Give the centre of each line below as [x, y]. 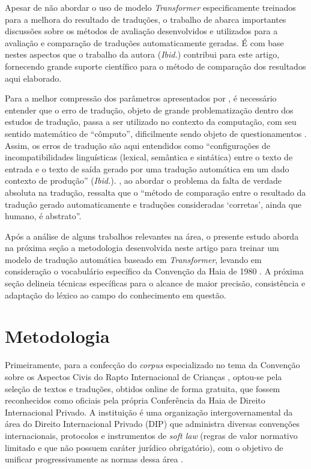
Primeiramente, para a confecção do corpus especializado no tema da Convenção [152, 365]
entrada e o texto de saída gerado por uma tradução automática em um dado [147, 168]
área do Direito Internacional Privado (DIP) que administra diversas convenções [152, 424]
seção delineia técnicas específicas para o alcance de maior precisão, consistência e [155, 283]
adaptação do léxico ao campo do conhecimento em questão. [116, 295]
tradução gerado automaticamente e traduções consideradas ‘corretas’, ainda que [153, 204]
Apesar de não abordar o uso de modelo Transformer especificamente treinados [150, 7]
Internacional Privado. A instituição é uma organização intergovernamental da [149, 412]
